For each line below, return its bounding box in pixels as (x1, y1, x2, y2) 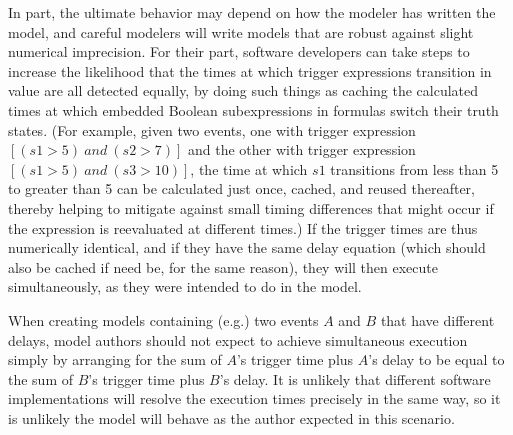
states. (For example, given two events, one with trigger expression (8, 119, 416, 140)
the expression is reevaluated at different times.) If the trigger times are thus (8, 217, 478, 238)
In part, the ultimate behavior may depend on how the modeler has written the (8, 2, 496, 22)
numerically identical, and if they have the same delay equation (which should (8, 237, 486, 258)
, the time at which (190, 158, 308, 179)
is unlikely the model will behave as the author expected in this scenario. (8, 407, 455, 428)
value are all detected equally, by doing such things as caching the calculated (8, 80, 479, 101)
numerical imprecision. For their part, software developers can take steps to (8, 41, 470, 62)
